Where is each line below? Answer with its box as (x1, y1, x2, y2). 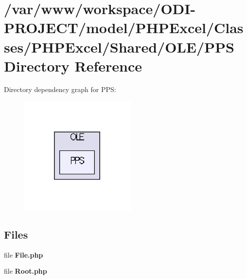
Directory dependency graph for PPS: (4, 84, 116, 94)
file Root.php (4, 266, 47, 276)
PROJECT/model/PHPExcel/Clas (4, 18, 244, 37)
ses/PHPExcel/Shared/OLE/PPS (4, 37, 234, 56)
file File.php (4, 249, 43, 260)
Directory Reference (4, 56, 142, 75)
